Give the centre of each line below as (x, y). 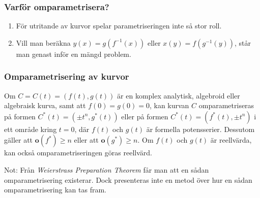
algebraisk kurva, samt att (45, 105)
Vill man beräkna (43, 42)
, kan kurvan (169, 105)
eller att (86, 140)
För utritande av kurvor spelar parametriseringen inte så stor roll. (119, 26)
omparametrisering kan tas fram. (55, 190)
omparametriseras (226, 105)
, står (243, 42)
